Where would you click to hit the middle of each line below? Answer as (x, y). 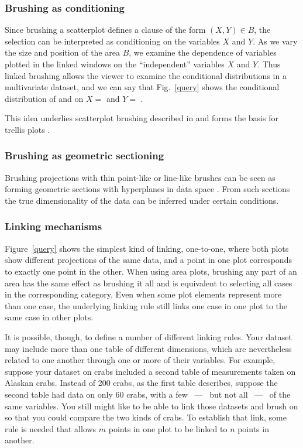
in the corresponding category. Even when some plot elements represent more (143, 294)
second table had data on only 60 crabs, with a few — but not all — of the (148, 394)
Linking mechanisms (54, 226)
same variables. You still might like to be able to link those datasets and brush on (151, 406)
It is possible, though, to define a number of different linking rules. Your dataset (148, 336)
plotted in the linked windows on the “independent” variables (115, 64)
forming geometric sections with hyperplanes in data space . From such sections (147, 189)
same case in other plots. (49, 317)
